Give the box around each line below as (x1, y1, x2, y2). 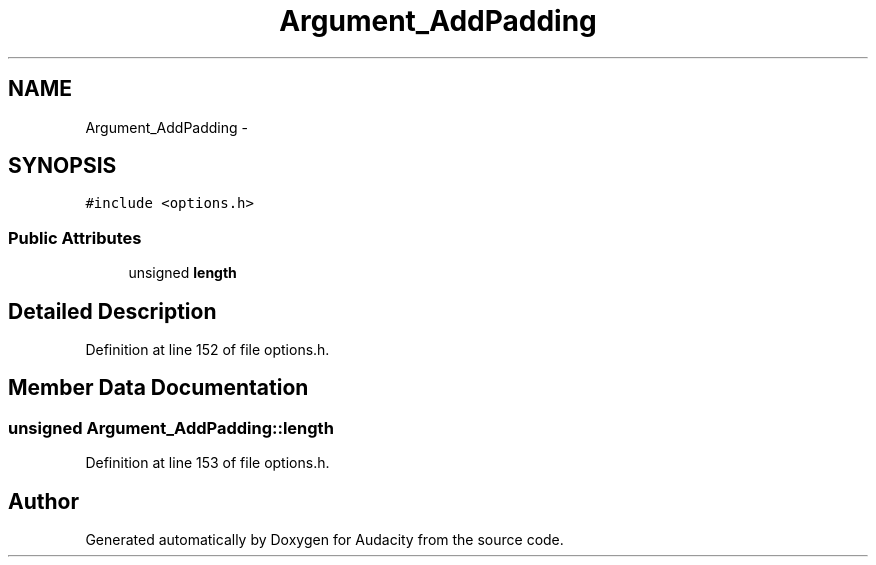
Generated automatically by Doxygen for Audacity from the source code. (85, 531, 564, 549)
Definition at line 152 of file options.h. (85, 341, 330, 359)
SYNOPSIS (8, 153, 117, 179)
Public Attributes (8, 227, 142, 248)
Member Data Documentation (8, 375, 309, 401)
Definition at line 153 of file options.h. (85, 454, 330, 472)
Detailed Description (8, 298, 217, 324)
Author (8, 488, 79, 514)
